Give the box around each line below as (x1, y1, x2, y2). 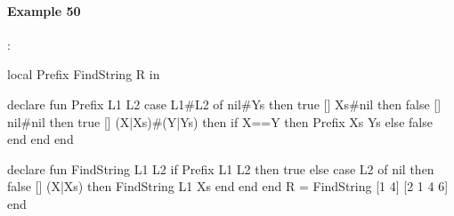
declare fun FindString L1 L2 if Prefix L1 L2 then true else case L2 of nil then (7, 159, 434, 178)
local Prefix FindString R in (7, 65, 160, 84)
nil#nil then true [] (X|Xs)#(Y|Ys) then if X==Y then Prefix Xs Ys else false (7, 112, 433, 131)
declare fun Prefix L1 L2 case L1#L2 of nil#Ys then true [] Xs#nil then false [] (7, 94, 442, 113)
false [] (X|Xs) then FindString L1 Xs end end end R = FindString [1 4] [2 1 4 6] (7, 177, 449, 196)
